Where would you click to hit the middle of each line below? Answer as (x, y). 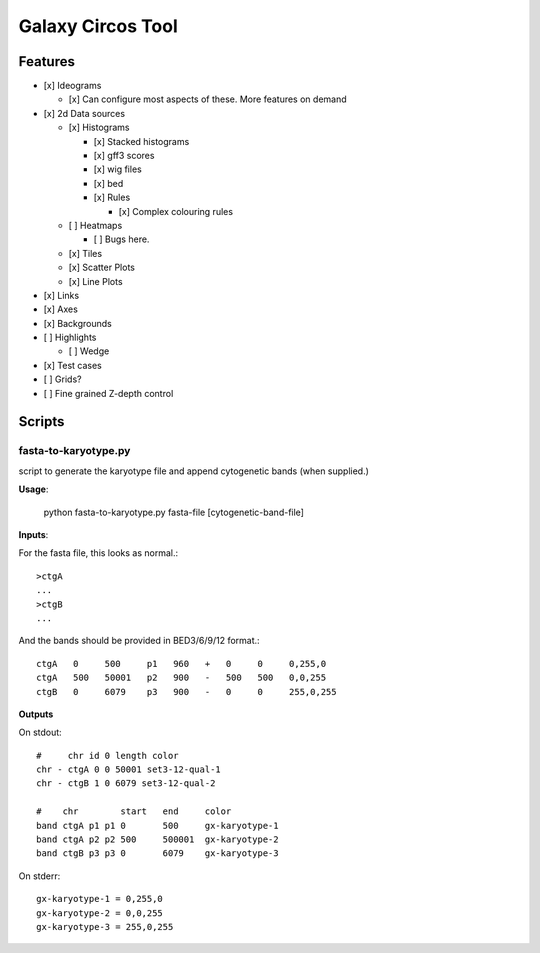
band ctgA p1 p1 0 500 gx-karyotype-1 (157, 825)
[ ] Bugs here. (121, 239)
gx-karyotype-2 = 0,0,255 (100, 913)
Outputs (36, 714)
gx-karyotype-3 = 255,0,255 (105, 926)
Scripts (41, 421)
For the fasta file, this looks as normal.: (98, 553)
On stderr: (39, 876)
